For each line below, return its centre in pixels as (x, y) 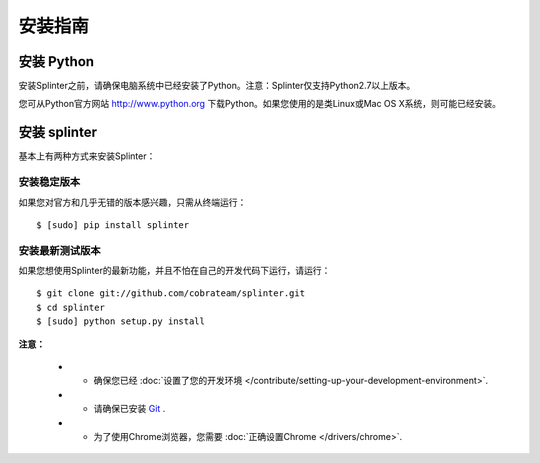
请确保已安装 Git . (129, 409)
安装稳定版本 (49, 182)
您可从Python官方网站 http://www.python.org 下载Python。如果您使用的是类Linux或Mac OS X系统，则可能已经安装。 (260, 104)
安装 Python (56, 61)
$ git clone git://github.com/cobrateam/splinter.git (170, 293)
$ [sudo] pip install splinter (113, 224)
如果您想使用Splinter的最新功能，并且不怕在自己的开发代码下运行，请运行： (174, 271)
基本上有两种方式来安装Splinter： (87, 156)
